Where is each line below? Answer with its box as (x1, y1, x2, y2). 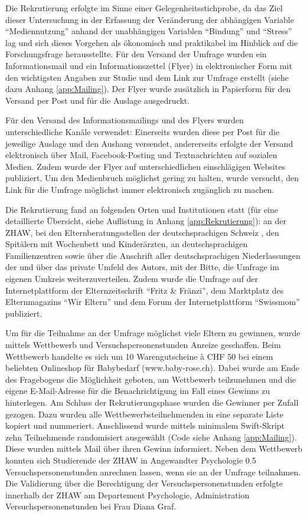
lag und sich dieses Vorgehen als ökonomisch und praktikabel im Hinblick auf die (5, 36, 298, 48)
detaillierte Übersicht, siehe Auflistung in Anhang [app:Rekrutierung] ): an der (5, 215, 286, 227)
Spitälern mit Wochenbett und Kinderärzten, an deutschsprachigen (5, 238, 248, 250)
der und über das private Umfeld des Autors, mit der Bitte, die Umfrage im (5, 261, 279, 273)
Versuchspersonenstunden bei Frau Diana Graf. (5, 500, 177, 512)
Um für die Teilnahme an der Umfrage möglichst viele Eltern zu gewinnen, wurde (5, 327, 301, 339)
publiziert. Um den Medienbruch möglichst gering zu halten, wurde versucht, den (5, 172, 299, 184)
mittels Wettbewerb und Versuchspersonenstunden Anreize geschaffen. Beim (5, 338, 281, 351)
